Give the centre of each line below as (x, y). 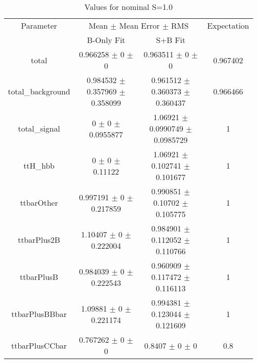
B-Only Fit (106, 40)
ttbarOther (39, 203)
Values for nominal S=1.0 (128, 7)
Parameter (39, 25)
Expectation (228, 25)
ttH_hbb (39, 165)
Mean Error (140, 25)
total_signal (39, 128)
